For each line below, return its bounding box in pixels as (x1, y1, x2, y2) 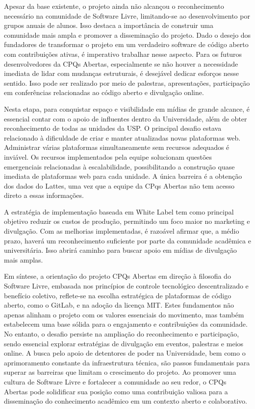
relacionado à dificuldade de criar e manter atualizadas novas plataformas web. (4, 132, 241, 143)
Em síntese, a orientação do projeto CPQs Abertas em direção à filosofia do (4, 271, 231, 281)
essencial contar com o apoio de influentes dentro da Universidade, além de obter (4, 113, 247, 123)
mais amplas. (4, 254, 43, 265)
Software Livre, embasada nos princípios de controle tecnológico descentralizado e (4, 281, 249, 291)
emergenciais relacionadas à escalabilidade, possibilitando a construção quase (4, 161, 235, 171)
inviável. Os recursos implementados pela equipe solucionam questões (4, 151, 212, 162)
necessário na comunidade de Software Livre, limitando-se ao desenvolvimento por (4, 10, 250, 21)
